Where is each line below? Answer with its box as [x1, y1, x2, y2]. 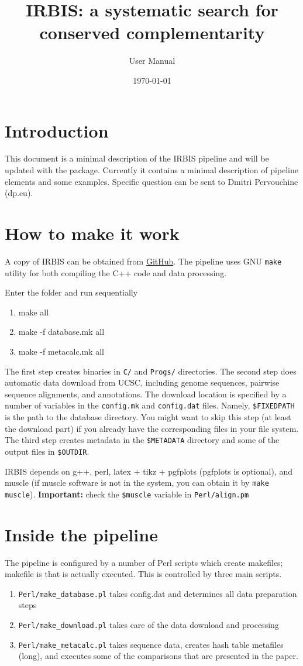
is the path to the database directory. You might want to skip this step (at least [5, 411, 291, 423]
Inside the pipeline [5, 522, 158, 546]
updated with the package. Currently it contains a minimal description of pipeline [5, 164, 298, 176]
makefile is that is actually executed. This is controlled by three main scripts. [5, 568, 282, 580]
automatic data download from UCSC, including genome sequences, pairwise [5, 376, 280, 389]
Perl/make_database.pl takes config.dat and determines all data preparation [18, 587, 297, 599]
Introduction [5, 118, 109, 142]
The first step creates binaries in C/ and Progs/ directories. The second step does [5, 365, 297, 377]
